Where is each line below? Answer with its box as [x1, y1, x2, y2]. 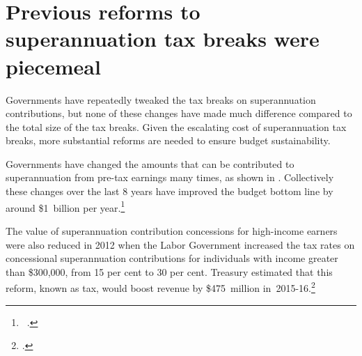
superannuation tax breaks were [6, 24, 320, 53]
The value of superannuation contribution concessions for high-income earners [6, 223, 338, 238]
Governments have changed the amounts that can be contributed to [6, 156, 294, 171]
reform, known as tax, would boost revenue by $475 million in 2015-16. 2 [6, 279, 315, 295]
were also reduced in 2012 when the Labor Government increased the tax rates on [6, 237, 355, 251]
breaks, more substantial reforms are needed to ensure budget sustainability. [6, 133, 331, 148]
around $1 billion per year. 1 [6, 198, 125, 215]
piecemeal [6, 52, 101, 80]
